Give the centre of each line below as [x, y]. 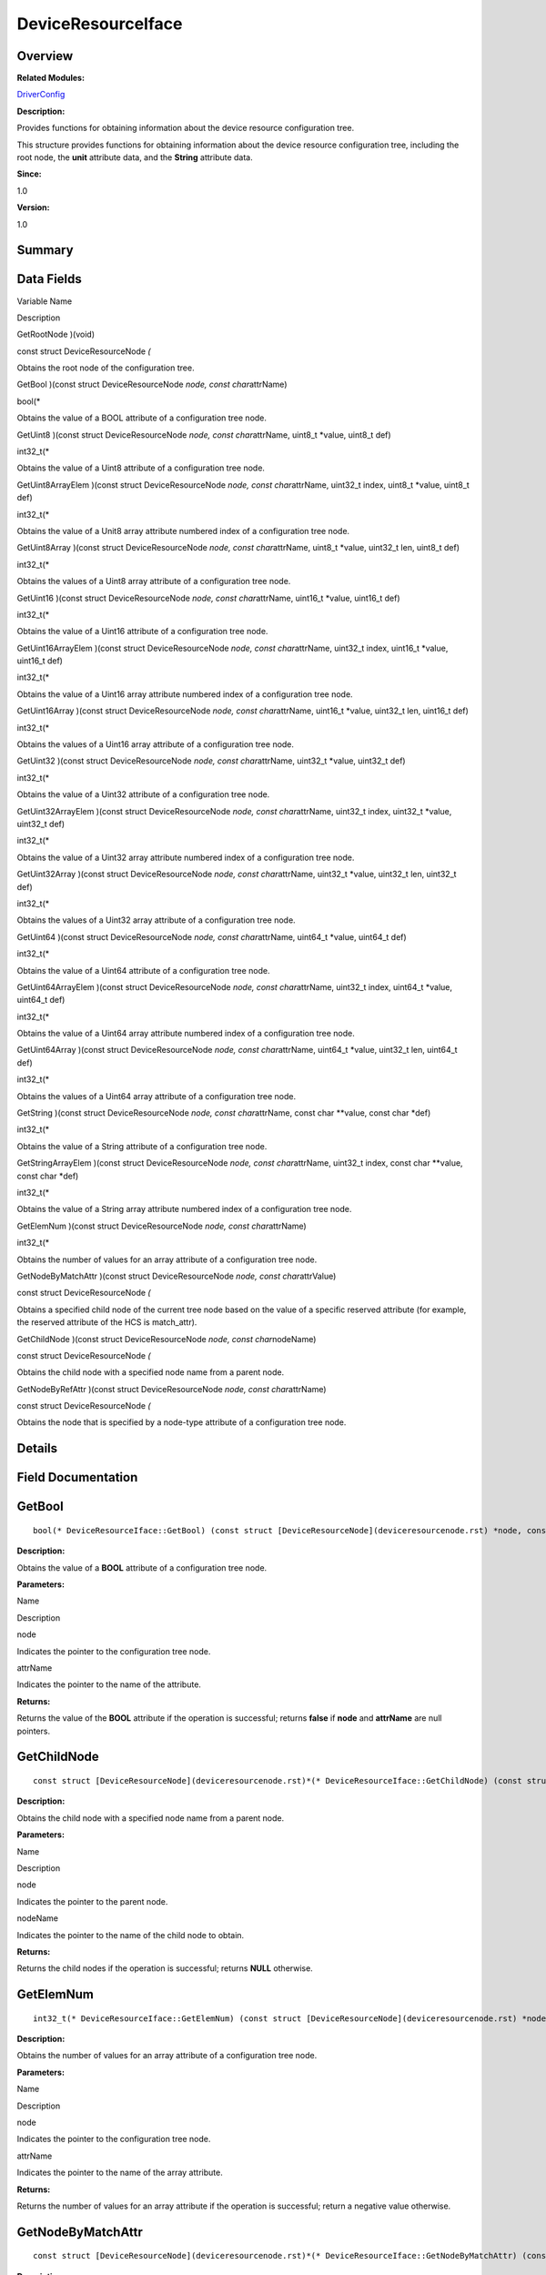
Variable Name [45, 301]
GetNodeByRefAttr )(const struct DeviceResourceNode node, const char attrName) [172, 1389]
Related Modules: [51, 78]
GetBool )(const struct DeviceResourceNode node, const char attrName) [152, 384]
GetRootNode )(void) [56, 334]
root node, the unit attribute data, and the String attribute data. [135, 157]
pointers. [33, 1731]
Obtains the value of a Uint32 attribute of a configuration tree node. [143, 794]
